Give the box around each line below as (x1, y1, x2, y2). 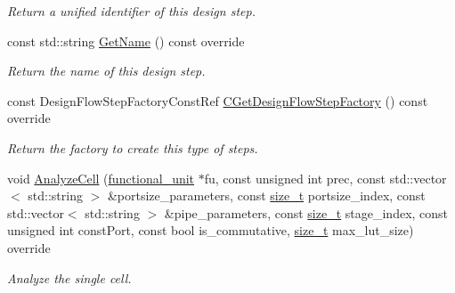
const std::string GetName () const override (7, 31, 245, 50)
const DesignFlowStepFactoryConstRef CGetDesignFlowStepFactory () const (7, 91, 428, 110)
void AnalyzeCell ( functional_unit (7, 168, 195, 187)
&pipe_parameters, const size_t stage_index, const (164, 203, 449, 222)
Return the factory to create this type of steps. (7, 138, 258, 157)
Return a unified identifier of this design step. (7, 2, 256, 20)
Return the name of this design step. (7, 61, 206, 80)
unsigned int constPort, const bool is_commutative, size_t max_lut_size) (7, 221, 414, 240)
